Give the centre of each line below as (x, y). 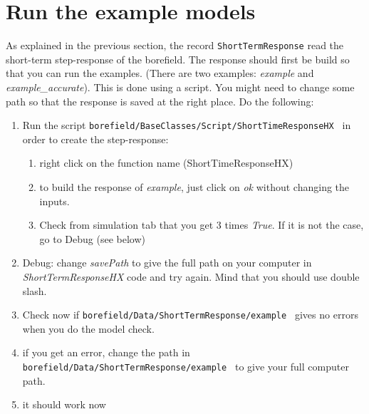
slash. (35, 290)
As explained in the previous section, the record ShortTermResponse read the (175, 45)
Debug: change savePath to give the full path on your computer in (167, 263)
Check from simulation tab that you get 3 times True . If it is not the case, (202, 225)
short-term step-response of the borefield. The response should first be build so (178, 59)
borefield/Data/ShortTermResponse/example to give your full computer (186, 366)
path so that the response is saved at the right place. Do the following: (160, 101)
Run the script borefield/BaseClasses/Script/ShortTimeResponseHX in (187, 125)
